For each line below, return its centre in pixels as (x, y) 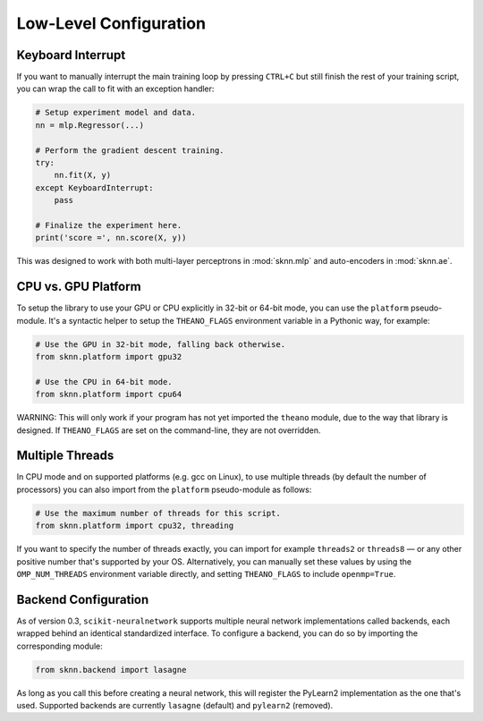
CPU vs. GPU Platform (79, 287)
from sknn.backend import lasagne (111, 670)
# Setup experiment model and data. (116, 113)
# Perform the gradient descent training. (130, 150)
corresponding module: (59, 646)
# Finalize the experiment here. (109, 225)
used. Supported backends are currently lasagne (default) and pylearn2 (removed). (175, 706)
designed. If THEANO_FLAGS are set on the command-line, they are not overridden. (169, 430)
